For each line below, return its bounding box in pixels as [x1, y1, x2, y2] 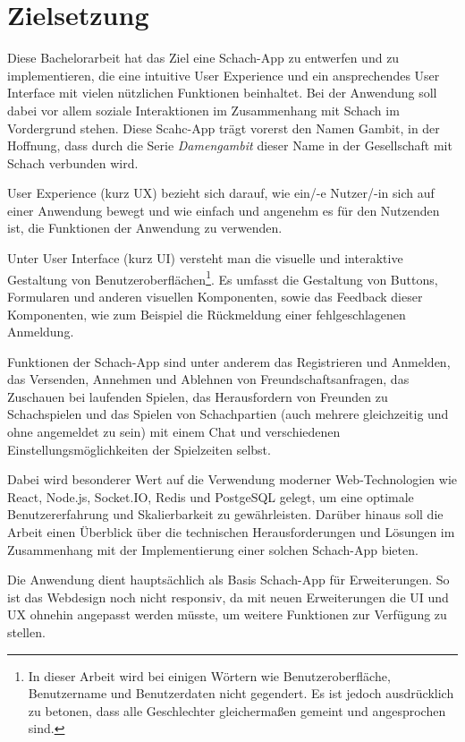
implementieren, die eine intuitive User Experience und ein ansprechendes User [7, 65, 440, 84]
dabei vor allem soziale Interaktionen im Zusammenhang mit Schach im [7, 100, 400, 119]
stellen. [7, 623, 46, 641]
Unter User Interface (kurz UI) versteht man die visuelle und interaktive [7, 249, 403, 268]
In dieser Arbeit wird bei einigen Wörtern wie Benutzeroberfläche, [28, 666, 391, 685]
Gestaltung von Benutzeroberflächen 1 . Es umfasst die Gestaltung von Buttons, [7, 267, 438, 288]
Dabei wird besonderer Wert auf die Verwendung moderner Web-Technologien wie [7, 470, 458, 489]
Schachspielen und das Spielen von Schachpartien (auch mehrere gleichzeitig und [7, 405, 449, 423]
